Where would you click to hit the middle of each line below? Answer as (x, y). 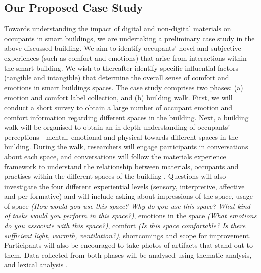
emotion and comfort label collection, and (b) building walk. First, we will (118, 97)
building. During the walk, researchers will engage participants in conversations (126, 147)
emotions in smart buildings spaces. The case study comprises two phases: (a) (124, 87)
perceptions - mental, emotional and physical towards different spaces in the (121, 136)
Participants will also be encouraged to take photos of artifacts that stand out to (128, 245)
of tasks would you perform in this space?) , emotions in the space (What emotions (130, 215)
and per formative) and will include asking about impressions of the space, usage (128, 196)
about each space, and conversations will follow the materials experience (115, 156)
